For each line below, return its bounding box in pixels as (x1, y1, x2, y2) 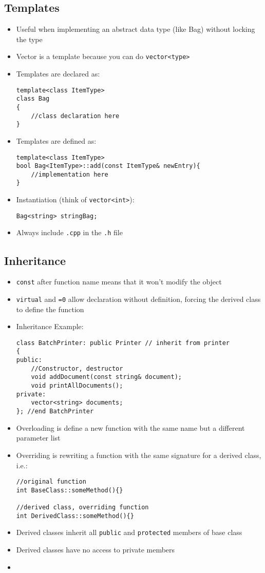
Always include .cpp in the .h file (16, 227, 123, 238)
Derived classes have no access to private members (16, 544, 175, 555)
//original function (16, 478, 86, 486)
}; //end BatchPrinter (16, 408, 94, 415)
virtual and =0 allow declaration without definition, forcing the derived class (16, 293, 261, 304)
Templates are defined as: (16, 135, 97, 146)
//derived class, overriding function (16, 504, 149, 511)
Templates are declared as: (16, 68, 100, 79)
